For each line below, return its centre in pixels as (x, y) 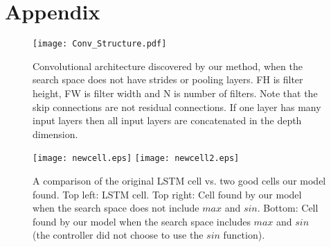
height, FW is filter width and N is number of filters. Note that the (175, 93)
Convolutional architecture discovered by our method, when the (168, 66)
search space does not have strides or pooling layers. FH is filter (168, 79)
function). (244, 235)
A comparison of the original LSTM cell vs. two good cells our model (179, 180)
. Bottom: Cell (288, 208)
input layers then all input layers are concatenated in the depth (167, 120)
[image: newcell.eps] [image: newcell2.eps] (136, 159)
